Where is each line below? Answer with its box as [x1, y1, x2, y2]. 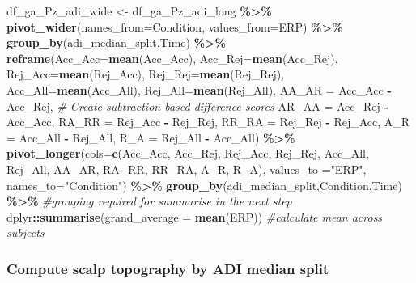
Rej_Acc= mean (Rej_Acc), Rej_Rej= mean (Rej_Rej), [6, 65, 285, 82]
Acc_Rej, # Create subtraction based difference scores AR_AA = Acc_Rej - [6, 97, 388, 114]
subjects [6, 224, 45, 241]
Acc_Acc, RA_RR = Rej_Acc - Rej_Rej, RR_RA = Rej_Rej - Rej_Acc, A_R [6, 113, 410, 130]
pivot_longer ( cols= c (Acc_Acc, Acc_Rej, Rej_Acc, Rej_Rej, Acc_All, [6, 145, 369, 162]
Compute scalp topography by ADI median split [6, 258, 329, 278]
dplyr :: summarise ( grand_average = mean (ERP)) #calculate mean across [6, 208, 383, 225]
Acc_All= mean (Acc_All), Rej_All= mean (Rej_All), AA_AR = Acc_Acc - [6, 81, 392, 98]
